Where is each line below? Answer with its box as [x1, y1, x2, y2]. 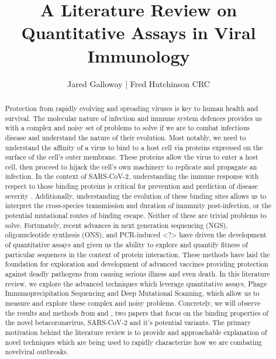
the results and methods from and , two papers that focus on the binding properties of [5, 308, 268, 317]
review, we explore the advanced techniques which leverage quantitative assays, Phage [5, 278, 267, 288]
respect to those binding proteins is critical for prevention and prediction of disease [5, 181, 258, 191]
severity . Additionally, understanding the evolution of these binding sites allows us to [5, 191, 267, 201]
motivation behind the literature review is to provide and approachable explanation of [5, 327, 267, 337]
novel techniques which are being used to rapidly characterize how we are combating [5, 337, 262, 347]
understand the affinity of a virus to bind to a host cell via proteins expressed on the [5, 142, 263, 152]
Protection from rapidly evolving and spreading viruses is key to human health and [5, 103, 258, 113]
